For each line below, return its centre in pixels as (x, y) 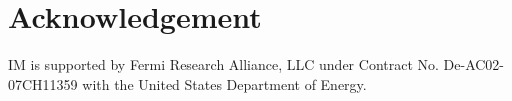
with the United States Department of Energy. (224, 83)
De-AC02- (474, 64)
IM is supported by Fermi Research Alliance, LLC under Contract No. (223, 64)
